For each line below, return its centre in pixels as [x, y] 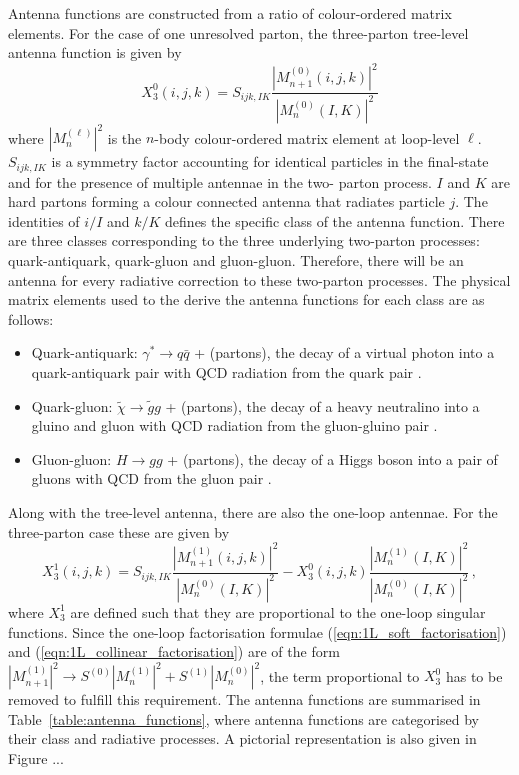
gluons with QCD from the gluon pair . [151, 478]
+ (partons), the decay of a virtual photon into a [344, 352]
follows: [31, 318]
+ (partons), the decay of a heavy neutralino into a [322, 405]
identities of [44, 220]
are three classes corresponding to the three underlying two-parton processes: [244, 240]
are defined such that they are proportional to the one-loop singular [278, 611]
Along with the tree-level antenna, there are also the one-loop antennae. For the [253, 511]
